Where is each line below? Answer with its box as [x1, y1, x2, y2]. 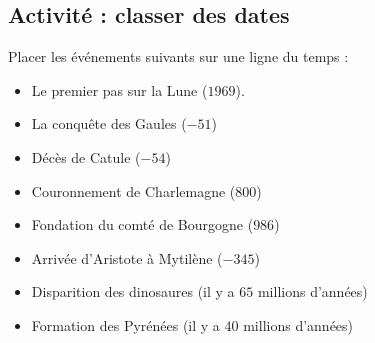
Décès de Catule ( [31, 146, 141, 167]
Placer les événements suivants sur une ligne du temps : [8, 46, 349, 67]
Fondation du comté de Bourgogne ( [31, 214, 254, 235]
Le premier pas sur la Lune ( [31, 79, 208, 100]
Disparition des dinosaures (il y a [31, 281, 235, 302]
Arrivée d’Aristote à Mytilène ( [31, 247, 223, 268]
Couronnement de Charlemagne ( [31, 180, 236, 201]
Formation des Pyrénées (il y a [31, 314, 220, 335]
